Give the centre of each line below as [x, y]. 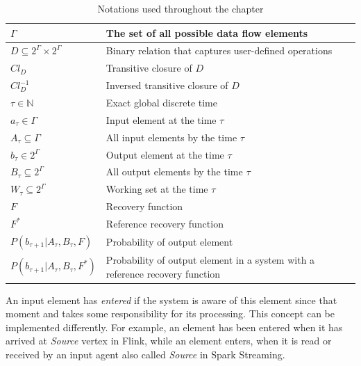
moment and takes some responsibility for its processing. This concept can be [170, 313]
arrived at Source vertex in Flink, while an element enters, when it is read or [169, 341]
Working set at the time [157, 189]
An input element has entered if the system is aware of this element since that [171, 300]
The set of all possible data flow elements [207, 32]
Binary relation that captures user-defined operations [219, 50]
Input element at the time [161, 119]
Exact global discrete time [161, 102]
